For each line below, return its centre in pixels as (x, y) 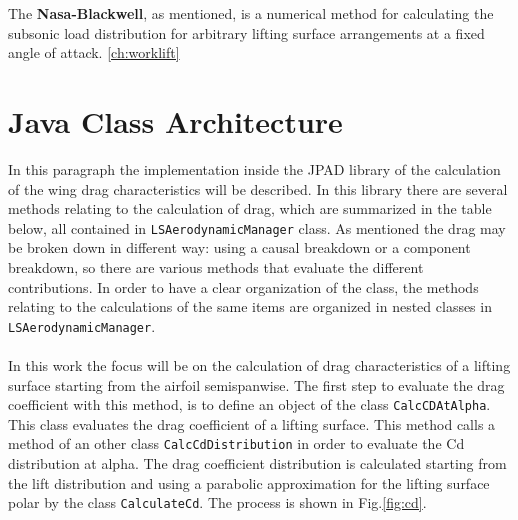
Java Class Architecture (175, 120)
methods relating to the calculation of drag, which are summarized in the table (250, 208)
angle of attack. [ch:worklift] (94, 52)
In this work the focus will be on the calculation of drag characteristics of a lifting (259, 364)
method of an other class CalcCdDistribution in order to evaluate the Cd (236, 443)
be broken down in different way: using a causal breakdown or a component (239, 247)
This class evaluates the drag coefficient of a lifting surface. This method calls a (252, 423)
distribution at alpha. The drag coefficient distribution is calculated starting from (257, 463)
